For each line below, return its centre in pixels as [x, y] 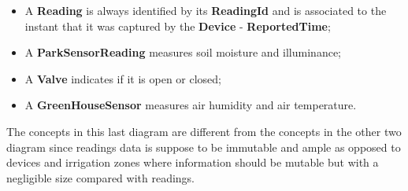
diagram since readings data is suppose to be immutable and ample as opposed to [204, 147]
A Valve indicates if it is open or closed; [123, 78]
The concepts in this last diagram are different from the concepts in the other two [204, 131]
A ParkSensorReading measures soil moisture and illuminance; [183, 52]
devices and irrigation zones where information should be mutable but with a [193, 162]
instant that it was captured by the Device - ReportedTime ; [178, 26]
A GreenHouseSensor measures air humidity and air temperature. [191, 105]
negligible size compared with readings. [101, 177]
